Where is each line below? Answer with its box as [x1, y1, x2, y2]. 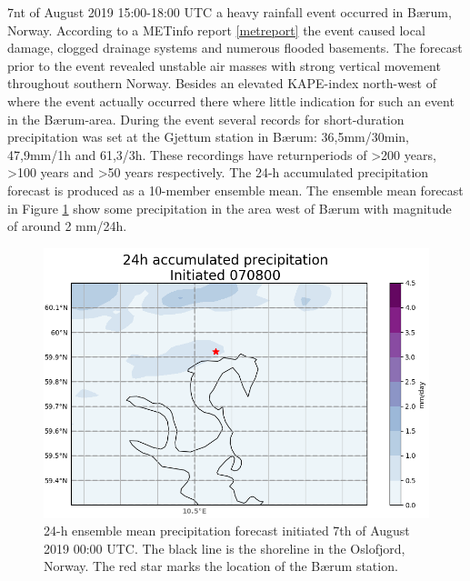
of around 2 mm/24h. [7, 216, 127, 235]
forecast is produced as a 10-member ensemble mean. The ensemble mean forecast [7, 180, 464, 199]
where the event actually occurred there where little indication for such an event [7, 91, 455, 110]
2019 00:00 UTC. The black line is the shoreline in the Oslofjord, [44, 538, 405, 557]
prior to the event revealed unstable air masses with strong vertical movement [7, 55, 441, 75]
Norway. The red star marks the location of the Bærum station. [44, 556, 398, 576]
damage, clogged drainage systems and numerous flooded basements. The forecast [7, 38, 463, 57]
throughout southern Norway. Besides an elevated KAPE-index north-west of [7, 74, 437, 93]
